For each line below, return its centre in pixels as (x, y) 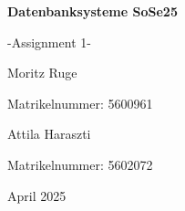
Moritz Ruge (42, 73)
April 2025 (37, 195)
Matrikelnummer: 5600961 (80, 103)
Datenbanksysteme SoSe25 (92, 11)
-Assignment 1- (49, 42)
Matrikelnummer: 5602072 (80, 164)
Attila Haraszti (49, 134)
